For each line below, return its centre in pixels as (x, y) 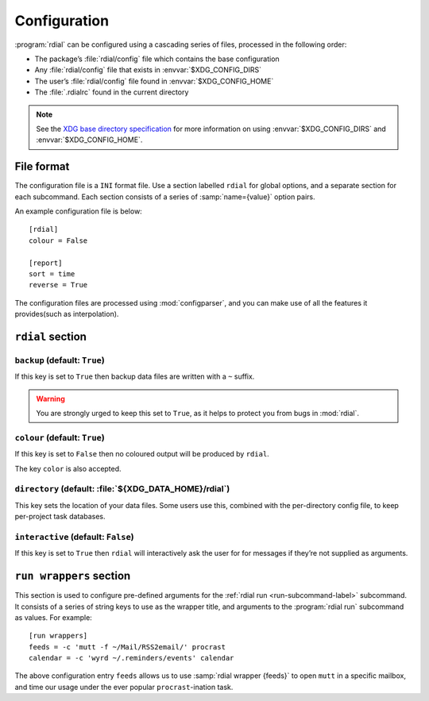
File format (42, 167)
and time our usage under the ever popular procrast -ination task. (124, 687)
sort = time (52, 273)
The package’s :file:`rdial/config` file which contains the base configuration (157, 59)
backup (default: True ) (60, 360)
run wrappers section (73, 576)
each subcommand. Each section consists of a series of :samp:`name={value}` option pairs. (165, 196)
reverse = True (58, 285)
